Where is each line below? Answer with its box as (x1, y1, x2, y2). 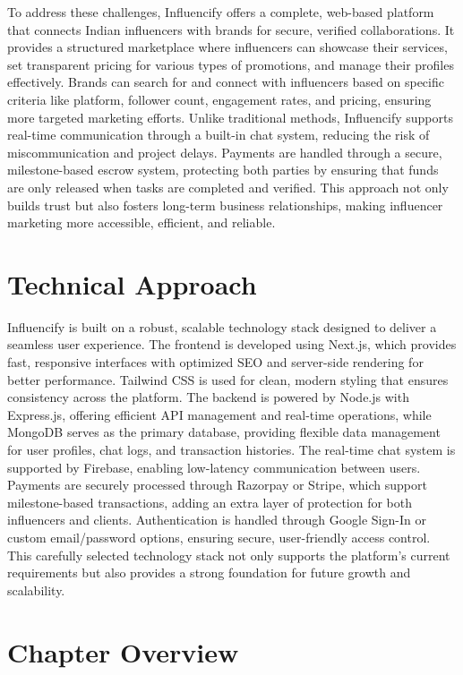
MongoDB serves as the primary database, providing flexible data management (7, 423, 441, 441)
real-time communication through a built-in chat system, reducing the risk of (7, 125, 430, 144)
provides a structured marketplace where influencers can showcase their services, (7, 38, 448, 56)
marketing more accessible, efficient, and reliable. (7, 213, 276, 232)
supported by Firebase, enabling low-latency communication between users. (7, 457, 421, 476)
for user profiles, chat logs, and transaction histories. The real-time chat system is (7, 440, 456, 458)
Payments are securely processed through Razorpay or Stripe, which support (7, 475, 427, 494)
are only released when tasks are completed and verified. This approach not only (7, 177, 449, 196)
